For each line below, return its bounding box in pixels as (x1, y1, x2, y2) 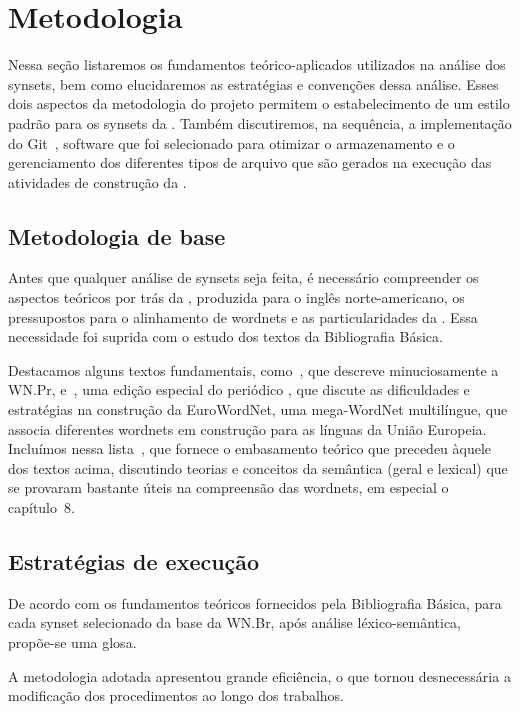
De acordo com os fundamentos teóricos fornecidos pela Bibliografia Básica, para (8, 592, 502, 613)
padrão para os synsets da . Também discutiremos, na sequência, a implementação (8, 112, 512, 133)
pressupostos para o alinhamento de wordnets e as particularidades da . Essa (8, 306, 478, 327)
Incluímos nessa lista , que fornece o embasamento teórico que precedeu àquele (8, 438, 492, 459)
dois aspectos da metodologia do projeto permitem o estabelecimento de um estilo (8, 93, 510, 114)
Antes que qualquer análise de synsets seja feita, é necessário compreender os (8, 267, 479, 288)
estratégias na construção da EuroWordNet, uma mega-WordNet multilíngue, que (8, 399, 508, 420)
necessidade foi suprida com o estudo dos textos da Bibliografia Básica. (8, 326, 443, 347)
